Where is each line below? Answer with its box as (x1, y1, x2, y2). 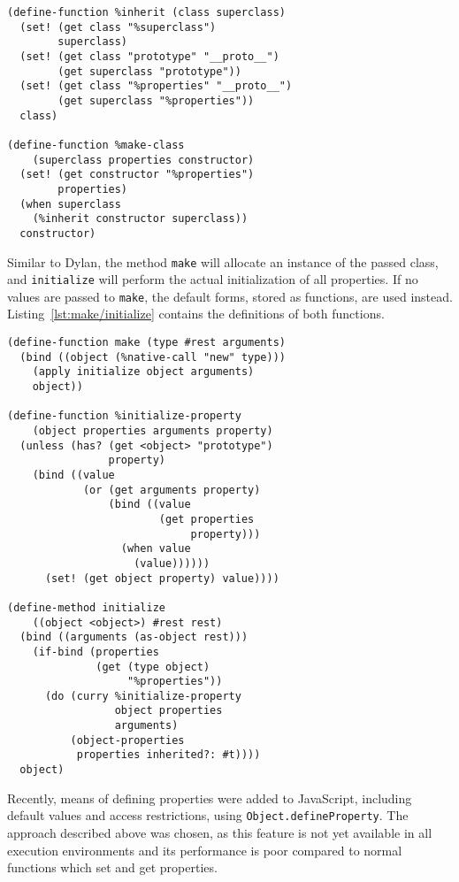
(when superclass (19, 197, 121, 211)
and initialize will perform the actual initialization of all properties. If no (7, 270, 418, 288)
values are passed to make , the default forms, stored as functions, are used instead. (7, 287, 453, 305)
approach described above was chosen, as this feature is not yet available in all (7, 824, 432, 841)
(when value (120, 542, 191, 556)
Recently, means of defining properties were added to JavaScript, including (7, 788, 412, 807)
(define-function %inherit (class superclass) (7, 6, 286, 19)
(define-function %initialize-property (7, 410, 241, 423)
